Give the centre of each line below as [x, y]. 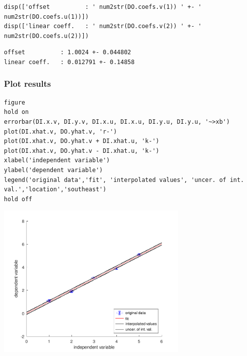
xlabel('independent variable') [57, 160]
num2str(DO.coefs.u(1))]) [46, 17]
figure [15, 102]
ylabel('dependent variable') [53, 170]
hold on [17, 112]
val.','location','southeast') [55, 190]
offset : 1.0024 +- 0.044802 [68, 53]
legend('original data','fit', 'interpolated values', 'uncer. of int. [124, 180]
